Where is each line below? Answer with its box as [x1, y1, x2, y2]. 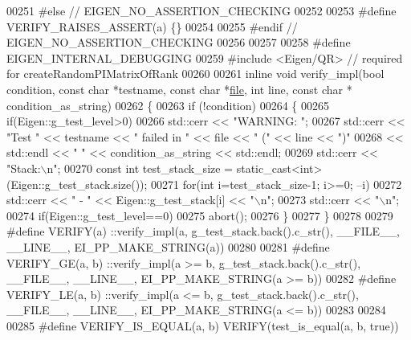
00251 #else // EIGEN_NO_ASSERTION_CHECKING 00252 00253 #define [6, 2, 397, 18]
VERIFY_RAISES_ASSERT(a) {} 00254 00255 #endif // [6, 18, 298, 35]
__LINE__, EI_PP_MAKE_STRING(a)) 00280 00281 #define [6, 238, 330, 255]
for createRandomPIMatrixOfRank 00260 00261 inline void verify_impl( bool [6, 65, 385, 82]
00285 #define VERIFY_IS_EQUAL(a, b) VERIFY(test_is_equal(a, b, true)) [6, 317, 399, 334]
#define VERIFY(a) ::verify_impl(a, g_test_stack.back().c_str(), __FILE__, [6, 223, 400, 240]
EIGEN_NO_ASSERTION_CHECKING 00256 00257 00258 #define [6, 34, 351, 51]
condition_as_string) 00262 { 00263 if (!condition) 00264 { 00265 [6, 96, 329, 113]
